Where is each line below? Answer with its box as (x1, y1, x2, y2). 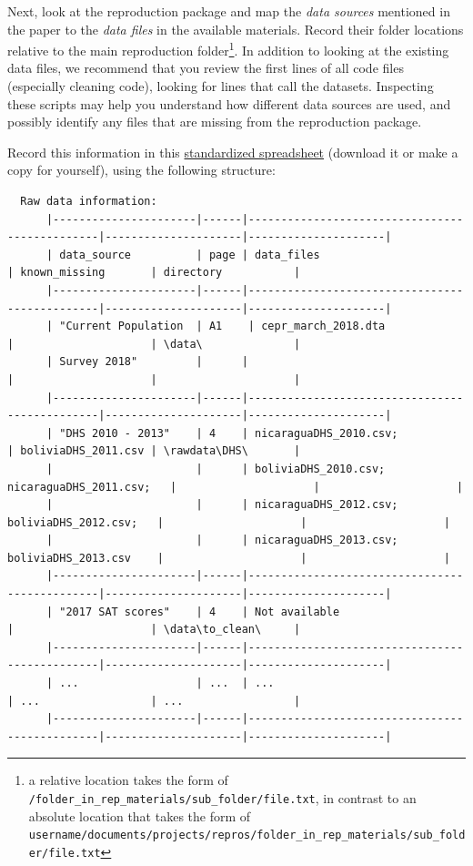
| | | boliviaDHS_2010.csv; (45, 462, 386, 475)
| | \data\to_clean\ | (7, 623, 301, 637)
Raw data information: (20, 195, 157, 208)
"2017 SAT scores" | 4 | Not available (59, 605, 340, 618)
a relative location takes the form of (28, 770, 228, 790)
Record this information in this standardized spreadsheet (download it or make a (7, 142, 458, 161)
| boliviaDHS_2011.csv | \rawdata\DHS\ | (7, 444, 301, 458)
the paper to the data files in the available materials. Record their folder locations (7, 19, 464, 38)
